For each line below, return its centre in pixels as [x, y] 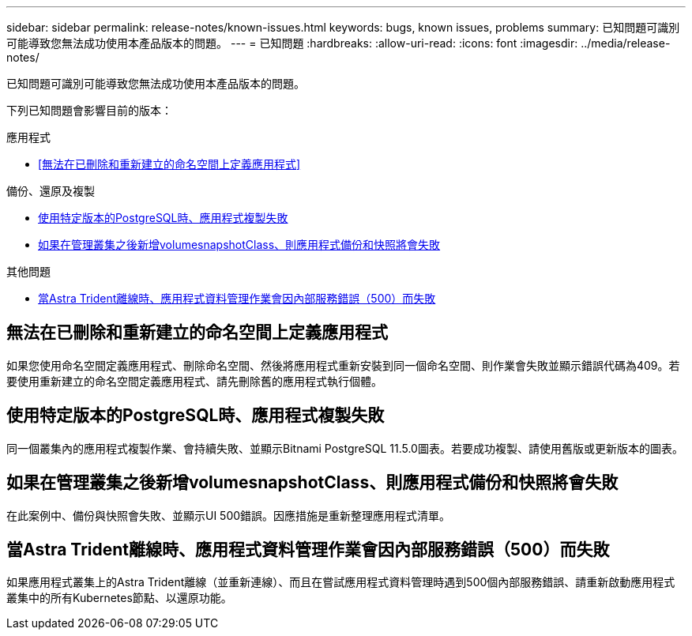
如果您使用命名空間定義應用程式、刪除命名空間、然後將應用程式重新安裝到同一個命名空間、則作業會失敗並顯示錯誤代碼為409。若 [343, 365]
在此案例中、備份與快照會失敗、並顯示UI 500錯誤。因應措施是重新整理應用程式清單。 [229, 515]
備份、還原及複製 [51, 191]
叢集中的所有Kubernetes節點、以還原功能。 [119, 598]
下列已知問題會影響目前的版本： [89, 110]
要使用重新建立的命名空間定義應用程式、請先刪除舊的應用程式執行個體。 [194, 381]
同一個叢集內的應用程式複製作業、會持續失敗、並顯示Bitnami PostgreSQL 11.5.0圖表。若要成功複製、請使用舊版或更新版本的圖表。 [345, 448]
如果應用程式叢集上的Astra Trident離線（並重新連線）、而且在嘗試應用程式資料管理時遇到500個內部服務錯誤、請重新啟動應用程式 [341, 582]
